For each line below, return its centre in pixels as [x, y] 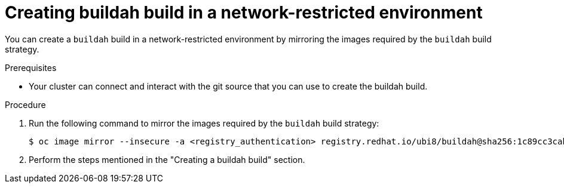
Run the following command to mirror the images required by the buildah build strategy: [204, 123]
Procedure [25, 104]
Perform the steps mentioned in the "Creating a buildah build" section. [167, 159]
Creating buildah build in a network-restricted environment [244, 13]
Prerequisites [31, 67]
